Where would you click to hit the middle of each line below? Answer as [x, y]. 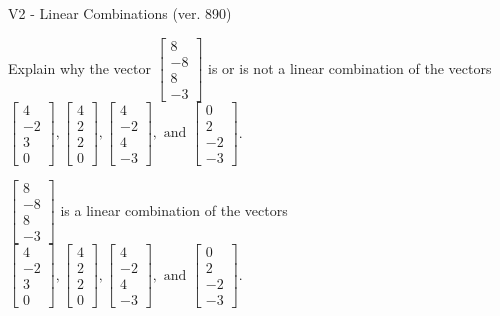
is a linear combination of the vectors [174, 209]
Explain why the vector [79, 67]
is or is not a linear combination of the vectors [350, 67]
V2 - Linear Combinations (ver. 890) [120, 13]
